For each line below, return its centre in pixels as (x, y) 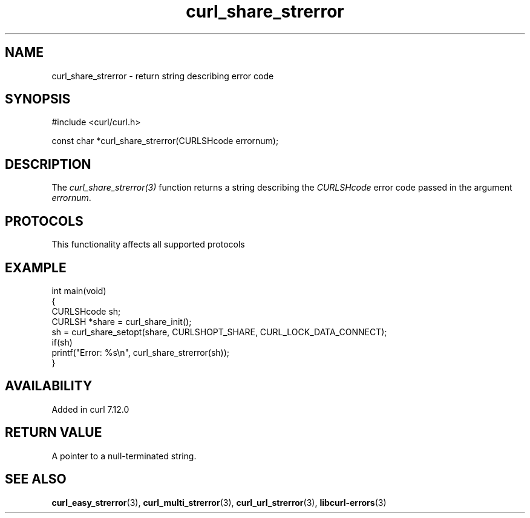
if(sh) (62, 342)
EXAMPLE (36, 267)
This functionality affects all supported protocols (148, 244)
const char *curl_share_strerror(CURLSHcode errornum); (165, 141)
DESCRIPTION (48, 164)
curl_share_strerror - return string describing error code (163, 76)
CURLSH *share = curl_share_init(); (122, 321)
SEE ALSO (36, 479)
